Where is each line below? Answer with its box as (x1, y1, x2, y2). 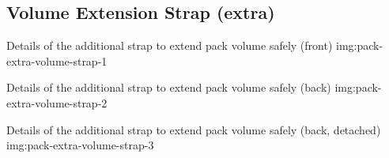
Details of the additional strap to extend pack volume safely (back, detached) (6, 121, 381, 137)
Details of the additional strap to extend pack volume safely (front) (6, 37, 333, 54)
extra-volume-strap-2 (6, 94, 108, 111)
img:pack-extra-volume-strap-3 (6, 137, 154, 153)
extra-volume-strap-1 (6, 52, 108, 69)
